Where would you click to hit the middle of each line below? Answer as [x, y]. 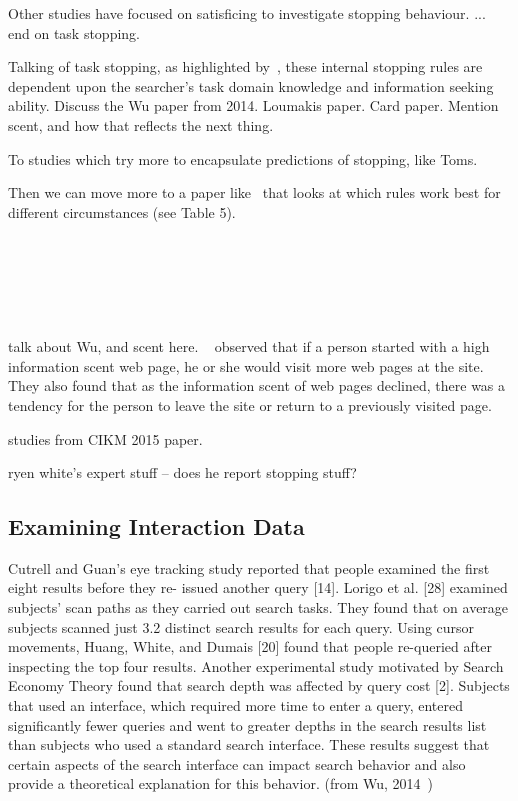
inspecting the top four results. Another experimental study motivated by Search [256, 665]
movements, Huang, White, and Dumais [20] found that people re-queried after [250, 646]
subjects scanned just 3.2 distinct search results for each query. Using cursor [241, 626]
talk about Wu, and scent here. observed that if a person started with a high [249, 346]
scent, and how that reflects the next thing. [141, 124]
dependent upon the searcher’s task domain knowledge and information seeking [251, 85]
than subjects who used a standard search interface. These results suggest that [249, 744]
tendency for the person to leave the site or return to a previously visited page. [250, 404]
